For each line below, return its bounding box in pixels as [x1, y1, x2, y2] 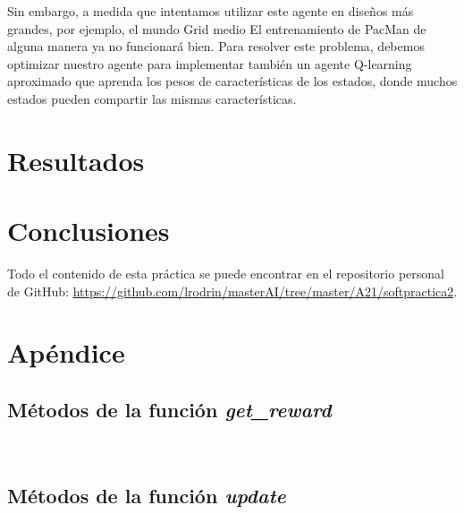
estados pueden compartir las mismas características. [7, 89, 297, 107]
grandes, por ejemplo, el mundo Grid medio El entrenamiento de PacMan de [7, 19, 426, 38]
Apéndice [7, 334, 125, 371]
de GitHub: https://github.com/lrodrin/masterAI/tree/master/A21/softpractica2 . [7, 281, 458, 300]
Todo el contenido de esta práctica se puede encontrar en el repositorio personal [7, 264, 444, 283]
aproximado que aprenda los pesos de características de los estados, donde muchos [7, 72, 458, 90]
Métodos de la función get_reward [7, 396, 332, 424]
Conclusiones [7, 212, 170, 249]
